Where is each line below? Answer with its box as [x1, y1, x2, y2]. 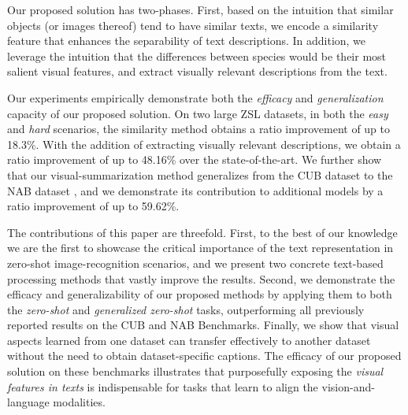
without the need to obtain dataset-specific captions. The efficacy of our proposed [7, 347, 402, 364]
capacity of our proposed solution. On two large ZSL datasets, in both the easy [7, 105, 388, 121]
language [7, 394, 50, 410]
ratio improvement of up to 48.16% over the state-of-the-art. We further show [7, 151, 382, 168]
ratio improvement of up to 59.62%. [7, 198, 180, 214]
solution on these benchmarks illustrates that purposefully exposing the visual [7, 363, 384, 380]
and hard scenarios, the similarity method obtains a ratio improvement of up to [7, 120, 391, 137]
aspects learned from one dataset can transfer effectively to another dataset [7, 332, 371, 348]
